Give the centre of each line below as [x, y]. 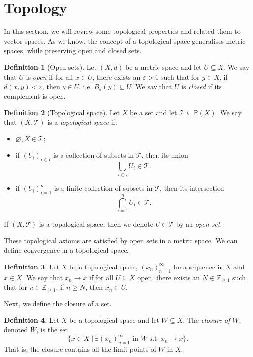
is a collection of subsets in [94, 155]
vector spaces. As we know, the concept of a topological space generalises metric [125, 41]
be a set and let [154, 112]
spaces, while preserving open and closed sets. [73, 50]
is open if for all [49, 76]
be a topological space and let [114, 320]
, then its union [165, 155]
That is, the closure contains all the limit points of [80, 348]
